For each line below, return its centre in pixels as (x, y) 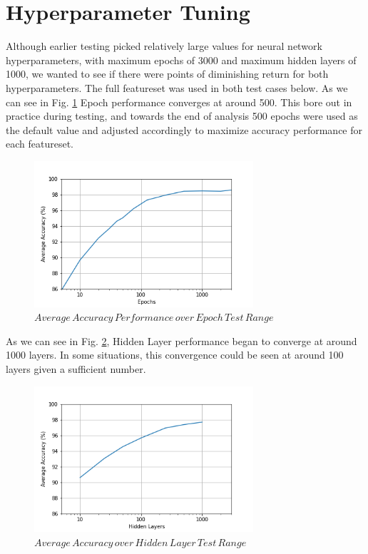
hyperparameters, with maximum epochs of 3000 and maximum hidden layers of (181, 60)
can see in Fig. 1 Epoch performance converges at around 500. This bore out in (179, 102)
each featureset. (40, 144)
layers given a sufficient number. (76, 369)
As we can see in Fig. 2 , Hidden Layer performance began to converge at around (182, 340)
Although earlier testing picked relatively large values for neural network (164, 46)
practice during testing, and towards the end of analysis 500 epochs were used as (182, 116)
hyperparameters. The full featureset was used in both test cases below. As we (177, 87)
